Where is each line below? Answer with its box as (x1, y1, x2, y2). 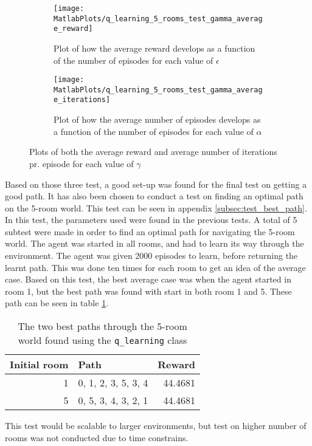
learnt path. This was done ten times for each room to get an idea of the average (5, 261, 306, 273)
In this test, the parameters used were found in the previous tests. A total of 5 (5, 213, 297, 226)
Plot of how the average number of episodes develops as (54, 113, 261, 126)
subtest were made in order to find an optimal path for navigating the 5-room (5, 225, 295, 238)
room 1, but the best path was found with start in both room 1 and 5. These (5, 284, 292, 297)
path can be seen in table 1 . (5, 297, 109, 309)
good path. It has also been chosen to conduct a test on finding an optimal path (5, 190, 303, 202)
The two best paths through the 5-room (18, 319, 187, 334)
